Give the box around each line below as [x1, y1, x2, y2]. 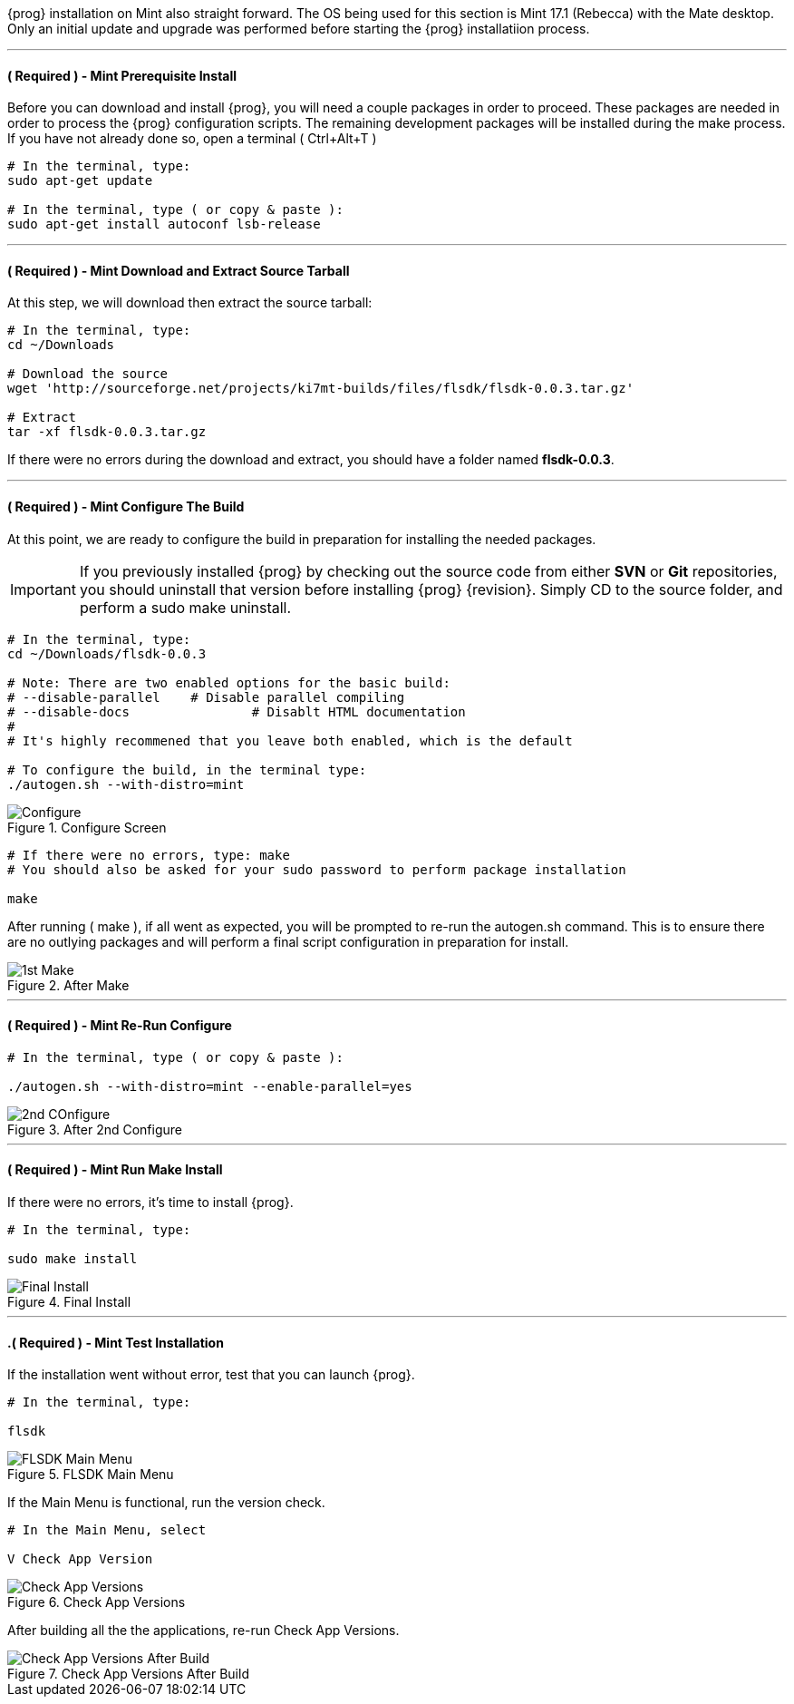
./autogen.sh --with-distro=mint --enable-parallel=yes [7, 1078, 412, 1094]
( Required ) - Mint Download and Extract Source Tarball [7, 262, 350, 278]
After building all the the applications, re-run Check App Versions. [7, 1622, 400, 1639]
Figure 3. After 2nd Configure [7, 1121, 182, 1137]
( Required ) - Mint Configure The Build [7, 499, 245, 515]
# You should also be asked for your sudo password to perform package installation [7, 862, 626, 877]
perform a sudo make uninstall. [79, 598, 292, 617]
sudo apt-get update [7, 173, 153, 189]
